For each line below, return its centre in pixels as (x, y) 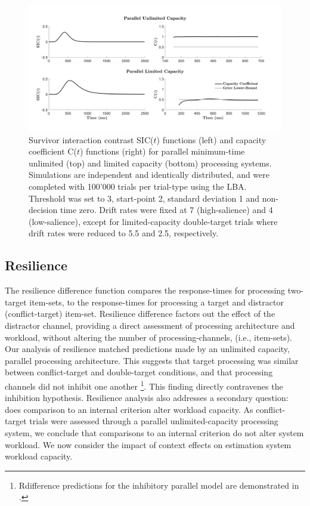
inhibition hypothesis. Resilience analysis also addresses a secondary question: (147, 398)
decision (43, 210)
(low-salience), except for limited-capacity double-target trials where (153, 221)
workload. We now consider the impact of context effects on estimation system (148, 444)
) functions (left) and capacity (211, 139)
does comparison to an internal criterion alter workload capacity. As (129, 409)
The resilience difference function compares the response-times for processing (145, 290)
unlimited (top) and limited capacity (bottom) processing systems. (150, 163)
